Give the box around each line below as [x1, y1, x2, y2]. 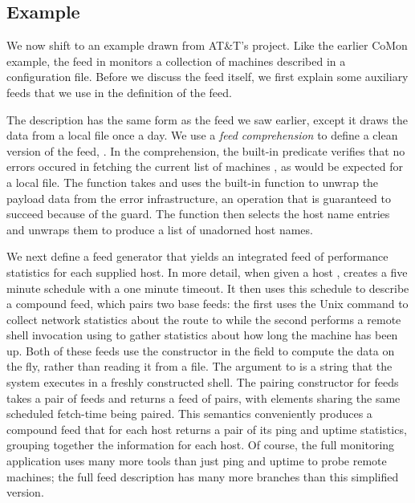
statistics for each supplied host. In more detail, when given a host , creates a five [6, 263, 408, 280]
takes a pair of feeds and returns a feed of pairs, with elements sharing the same [6, 389, 401, 406]
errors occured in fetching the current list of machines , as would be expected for [6, 158, 404, 175]
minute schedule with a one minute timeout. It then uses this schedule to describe [6, 279, 409, 296]
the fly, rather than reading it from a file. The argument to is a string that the [6, 358, 393, 375]
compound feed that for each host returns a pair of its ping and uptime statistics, [6, 420, 407, 437]
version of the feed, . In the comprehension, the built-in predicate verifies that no [6, 142, 405, 159]
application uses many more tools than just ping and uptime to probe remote [6, 452, 387, 469]
